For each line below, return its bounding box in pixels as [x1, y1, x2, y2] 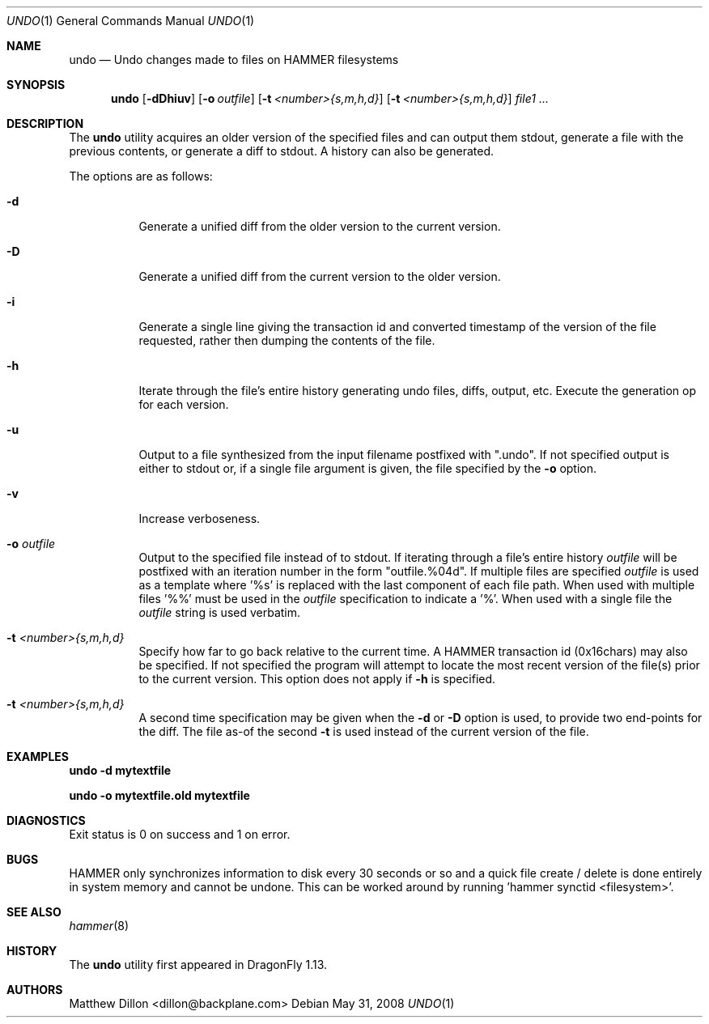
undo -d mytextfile [69, 763, 172, 777]
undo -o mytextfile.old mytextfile [69, 788, 250, 802]
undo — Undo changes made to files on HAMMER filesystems [69, 53, 399, 66]
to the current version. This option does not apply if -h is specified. [138, 672, 496, 686]
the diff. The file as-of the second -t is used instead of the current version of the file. [138, 724, 589, 738]
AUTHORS [6, 983, 63, 996]
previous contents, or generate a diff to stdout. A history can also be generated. [69, 144, 495, 158]
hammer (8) [69, 919, 129, 933]
